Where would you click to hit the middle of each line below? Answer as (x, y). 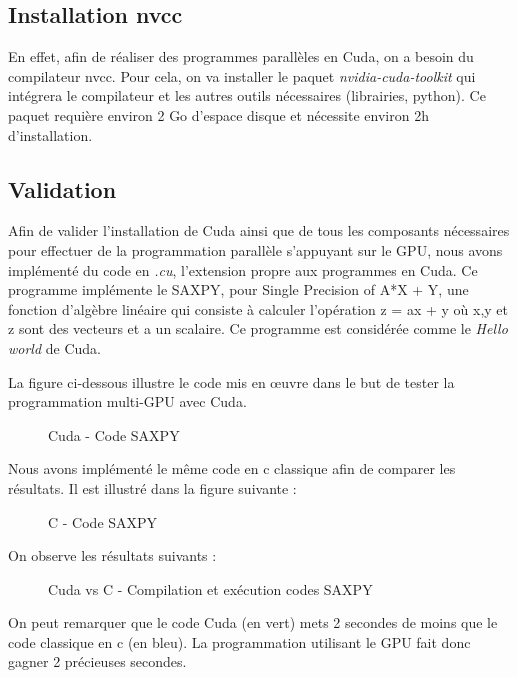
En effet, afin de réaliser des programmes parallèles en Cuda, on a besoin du (241, 56)
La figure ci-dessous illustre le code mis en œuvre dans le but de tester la (231, 381)
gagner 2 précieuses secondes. (97, 661)
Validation (62, 188)
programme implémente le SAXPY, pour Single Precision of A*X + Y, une (238, 289)
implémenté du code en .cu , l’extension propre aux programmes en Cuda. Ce (243, 269)
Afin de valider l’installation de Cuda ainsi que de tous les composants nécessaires (259, 230)
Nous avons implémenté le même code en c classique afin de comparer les (232, 468)
